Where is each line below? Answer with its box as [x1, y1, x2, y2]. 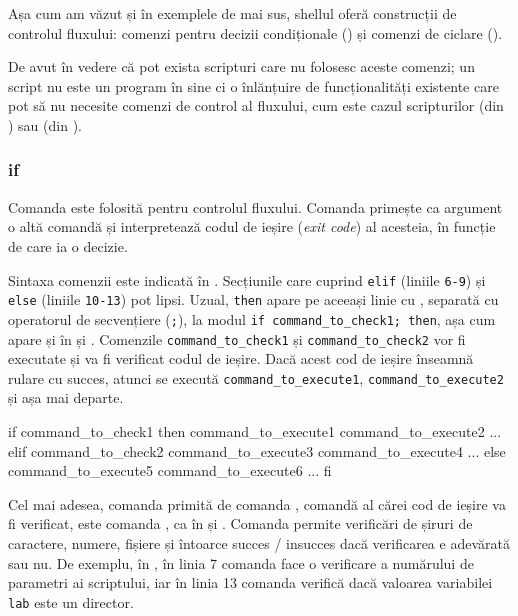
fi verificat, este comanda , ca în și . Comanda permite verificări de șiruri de [8, 513, 473, 534]
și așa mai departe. [8, 387, 124, 408]
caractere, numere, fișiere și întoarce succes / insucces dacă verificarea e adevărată [8, 533, 510, 553]
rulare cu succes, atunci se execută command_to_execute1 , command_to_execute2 [8, 367, 504, 388]
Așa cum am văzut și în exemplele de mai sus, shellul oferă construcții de [8, 3, 457, 23]
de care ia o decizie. [8, 235, 128, 256]
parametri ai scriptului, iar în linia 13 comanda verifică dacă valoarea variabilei [8, 572, 493, 593]
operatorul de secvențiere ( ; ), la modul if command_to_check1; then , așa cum [8, 308, 496, 329]
